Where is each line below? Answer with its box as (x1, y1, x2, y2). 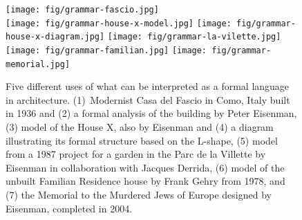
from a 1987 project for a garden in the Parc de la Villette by (6, 147, 266, 161)
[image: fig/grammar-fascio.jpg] (6, 5, 159, 15)
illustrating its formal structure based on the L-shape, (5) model (6, 133, 278, 147)
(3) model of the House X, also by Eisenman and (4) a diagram (6, 120, 274, 134)
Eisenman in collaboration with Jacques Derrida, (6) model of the (6, 160, 285, 174)
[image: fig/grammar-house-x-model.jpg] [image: (6, 18, 232, 28)
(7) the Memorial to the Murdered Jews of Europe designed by (6, 187, 272, 202)
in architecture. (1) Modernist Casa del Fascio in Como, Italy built (6, 92, 290, 107)
